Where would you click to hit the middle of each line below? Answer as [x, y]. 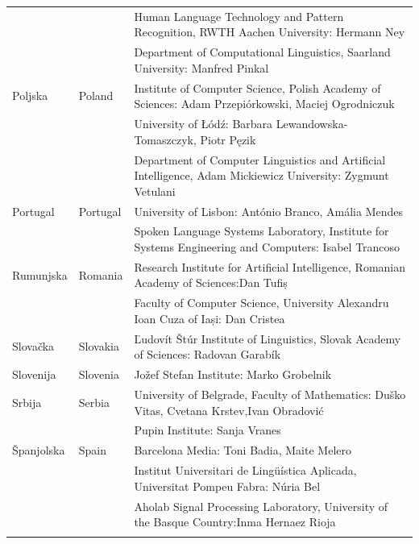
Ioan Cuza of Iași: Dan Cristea [209, 318]
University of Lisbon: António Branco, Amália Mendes [268, 211]
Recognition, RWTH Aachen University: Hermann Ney [270, 32]
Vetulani [155, 191]
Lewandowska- [312, 124]
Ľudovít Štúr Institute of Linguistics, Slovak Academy [268, 338]
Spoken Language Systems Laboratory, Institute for [261, 231]
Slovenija [34, 374]
